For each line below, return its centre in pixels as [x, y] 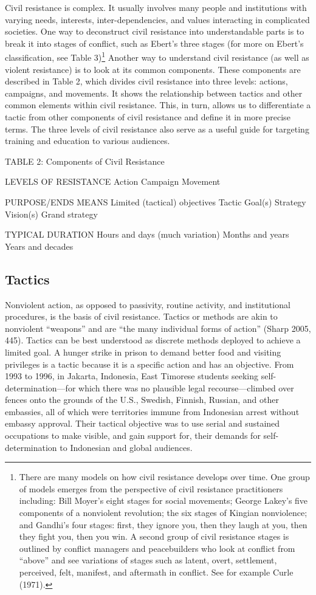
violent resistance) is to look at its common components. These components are [153, 69]
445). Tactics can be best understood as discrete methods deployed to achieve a [153, 340]
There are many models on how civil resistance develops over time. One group [164, 477]
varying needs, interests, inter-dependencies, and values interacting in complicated [157, 19]
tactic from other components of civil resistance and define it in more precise [148, 117]
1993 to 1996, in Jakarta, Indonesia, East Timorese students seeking [132, 376]
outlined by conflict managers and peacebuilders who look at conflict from [157, 548]
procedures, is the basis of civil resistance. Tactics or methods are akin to [141, 316]
